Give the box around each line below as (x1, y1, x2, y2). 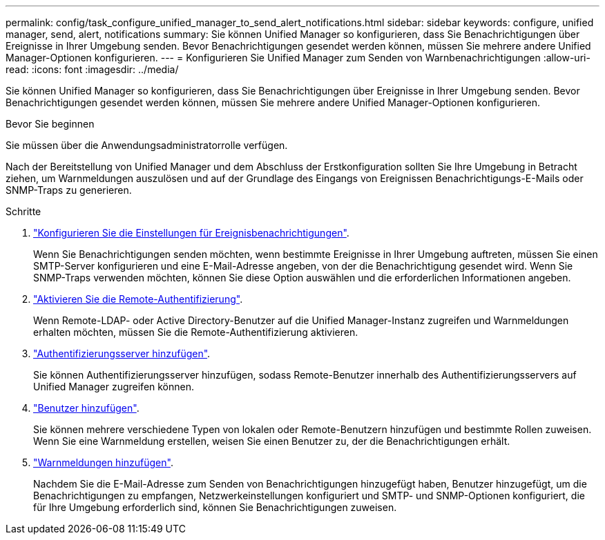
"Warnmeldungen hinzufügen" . (33, 457, 173, 468)
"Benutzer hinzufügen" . (33, 402, 140, 414)
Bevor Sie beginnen (6, 118, 95, 130)
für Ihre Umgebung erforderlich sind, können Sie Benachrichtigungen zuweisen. (33, 501, 397, 513)
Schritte (6, 206, 41, 217)
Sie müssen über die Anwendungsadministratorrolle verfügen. (6, 139, 288, 151)
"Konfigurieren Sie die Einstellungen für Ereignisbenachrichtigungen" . (33, 227, 349, 239)
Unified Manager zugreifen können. (33, 381, 195, 392)
